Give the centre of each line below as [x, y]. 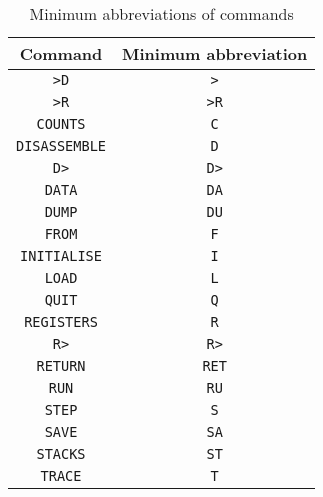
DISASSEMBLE [61, 146]
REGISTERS [61, 322]
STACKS [61, 454]
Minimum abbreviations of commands [161, 13]
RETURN [61, 366]
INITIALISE [61, 256]
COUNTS [61, 124]
